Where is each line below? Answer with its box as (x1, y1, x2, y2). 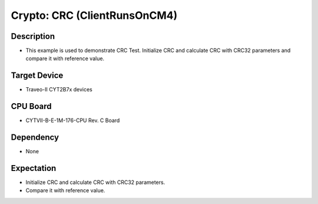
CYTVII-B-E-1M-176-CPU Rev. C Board (25, 117, 120, 124)
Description (11, 31, 55, 41)
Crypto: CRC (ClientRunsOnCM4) (11, 9, 178, 22)
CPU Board (11, 101, 52, 111)
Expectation (11, 163, 57, 173)
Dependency (11, 133, 59, 143)
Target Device (11, 71, 64, 81)
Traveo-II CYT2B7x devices (25, 86, 92, 93)
